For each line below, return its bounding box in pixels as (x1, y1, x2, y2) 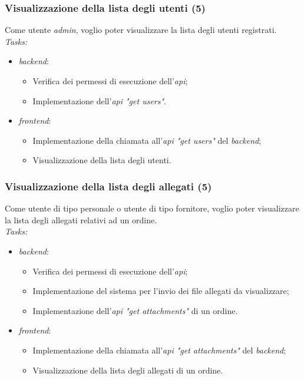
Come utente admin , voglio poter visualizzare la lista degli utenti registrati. (5, 24, 277, 36)
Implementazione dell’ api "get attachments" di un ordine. (32, 304, 238, 316)
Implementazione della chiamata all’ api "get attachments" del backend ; (32, 343, 286, 356)
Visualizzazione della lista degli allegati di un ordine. (32, 364, 223, 376)
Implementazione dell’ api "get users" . (32, 94, 166, 107)
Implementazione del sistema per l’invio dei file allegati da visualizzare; (32, 285, 289, 297)
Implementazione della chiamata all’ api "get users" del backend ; (32, 134, 262, 146)
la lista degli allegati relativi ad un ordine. (5, 213, 157, 226)
